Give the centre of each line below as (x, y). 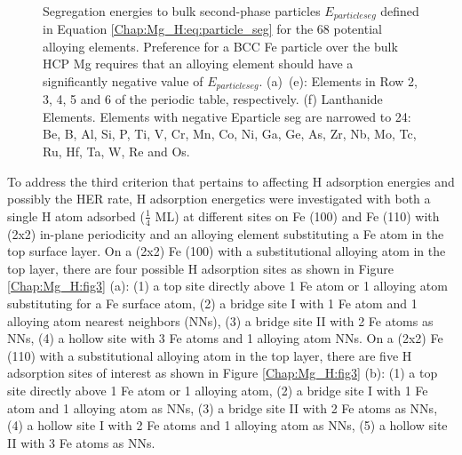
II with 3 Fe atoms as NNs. (81, 442)
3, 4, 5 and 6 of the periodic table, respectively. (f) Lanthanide (213, 99)
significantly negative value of (123, 80)
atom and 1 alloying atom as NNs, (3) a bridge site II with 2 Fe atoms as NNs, (223, 407)
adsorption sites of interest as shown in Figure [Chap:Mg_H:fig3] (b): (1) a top (223, 373)
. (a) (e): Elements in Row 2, (338, 80)
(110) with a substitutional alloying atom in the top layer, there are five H (210, 355)
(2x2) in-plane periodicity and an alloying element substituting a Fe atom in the (226, 233)
